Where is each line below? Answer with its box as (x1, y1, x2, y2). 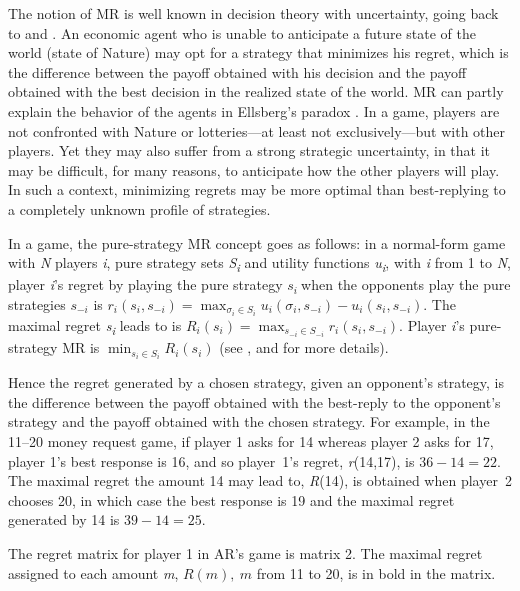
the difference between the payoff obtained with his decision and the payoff (8, 61, 467, 82)
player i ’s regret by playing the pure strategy (8, 274, 283, 295)
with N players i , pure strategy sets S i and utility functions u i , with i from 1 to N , (8, 252, 511, 275)
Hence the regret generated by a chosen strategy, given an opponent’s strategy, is (8, 372, 504, 393)
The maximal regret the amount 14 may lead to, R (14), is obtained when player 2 (8, 470, 512, 491)
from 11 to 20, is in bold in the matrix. (256, 562, 496, 583)
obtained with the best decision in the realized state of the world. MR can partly (8, 81, 504, 102)
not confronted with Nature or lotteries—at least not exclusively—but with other (8, 120, 506, 141)
